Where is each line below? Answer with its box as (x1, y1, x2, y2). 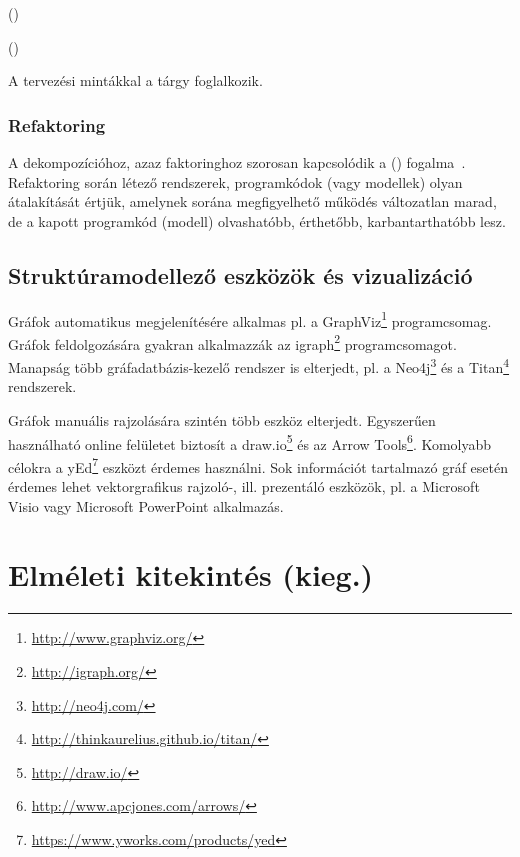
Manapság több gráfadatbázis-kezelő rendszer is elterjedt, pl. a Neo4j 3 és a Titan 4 (8, 354, 510, 377)
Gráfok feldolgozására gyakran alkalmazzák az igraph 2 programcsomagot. (8, 330, 457, 354)
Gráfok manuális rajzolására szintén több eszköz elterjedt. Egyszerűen (8, 409, 436, 430)
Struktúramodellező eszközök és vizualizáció (8, 259, 473, 290)
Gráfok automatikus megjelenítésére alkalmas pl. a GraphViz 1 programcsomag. (8, 307, 492, 331)
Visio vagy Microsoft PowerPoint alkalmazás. (8, 495, 284, 516)
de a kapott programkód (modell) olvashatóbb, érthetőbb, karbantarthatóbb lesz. (8, 210, 506, 231)
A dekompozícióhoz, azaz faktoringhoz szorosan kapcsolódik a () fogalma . (8, 152, 466, 172)
